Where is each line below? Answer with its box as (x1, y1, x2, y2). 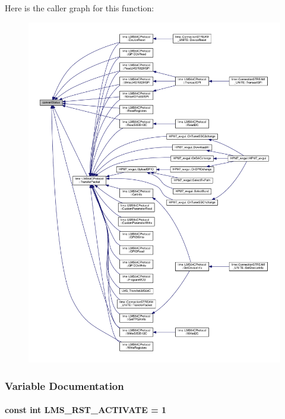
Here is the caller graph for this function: (5, 2, 154, 14)
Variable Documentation (5, 378, 124, 393)
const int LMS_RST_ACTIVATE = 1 (5, 404, 167, 416)
